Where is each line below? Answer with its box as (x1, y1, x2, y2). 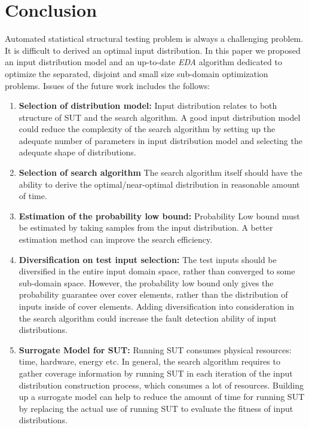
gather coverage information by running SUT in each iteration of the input (19, 366, 293, 379)
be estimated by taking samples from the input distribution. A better (19, 221, 273, 234)
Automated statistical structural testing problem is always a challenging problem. (5, 32, 304, 45)
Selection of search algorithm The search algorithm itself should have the (19, 166, 302, 179)
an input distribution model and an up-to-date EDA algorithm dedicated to (5, 56, 282, 68)
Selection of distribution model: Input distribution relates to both (19, 99, 277, 112)
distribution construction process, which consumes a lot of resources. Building (19, 378, 304, 391)
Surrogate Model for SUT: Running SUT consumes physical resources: (19, 343, 292, 356)
